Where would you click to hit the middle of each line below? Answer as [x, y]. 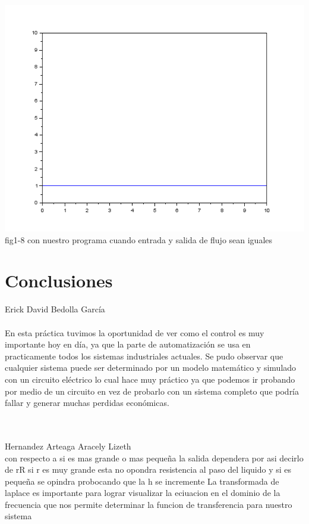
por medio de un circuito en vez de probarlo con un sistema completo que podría [152, 391]
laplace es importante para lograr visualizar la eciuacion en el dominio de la [143, 493]
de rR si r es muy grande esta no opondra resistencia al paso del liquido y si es [148, 469]
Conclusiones [59, 280]
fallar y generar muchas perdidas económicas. [87, 403]
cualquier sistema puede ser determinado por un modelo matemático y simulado [151, 368]
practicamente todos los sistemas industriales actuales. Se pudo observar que [144, 356]
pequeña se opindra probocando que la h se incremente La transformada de [142, 481]
